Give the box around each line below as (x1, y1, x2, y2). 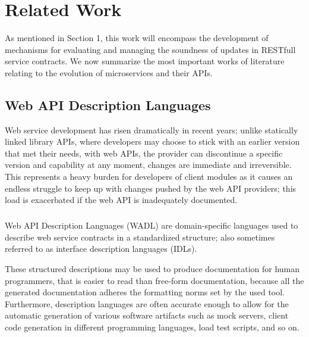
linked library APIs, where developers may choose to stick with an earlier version (5, 135, 300, 148)
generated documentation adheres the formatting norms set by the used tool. (5, 286, 285, 298)
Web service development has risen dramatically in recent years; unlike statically (5, 123, 298, 136)
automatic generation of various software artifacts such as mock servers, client (5, 309, 289, 322)
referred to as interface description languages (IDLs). (5, 242, 197, 255)
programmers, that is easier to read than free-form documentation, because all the (5, 274, 304, 286)
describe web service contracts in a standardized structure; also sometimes (5, 230, 275, 243)
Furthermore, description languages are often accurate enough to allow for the (5, 297, 289, 310)
